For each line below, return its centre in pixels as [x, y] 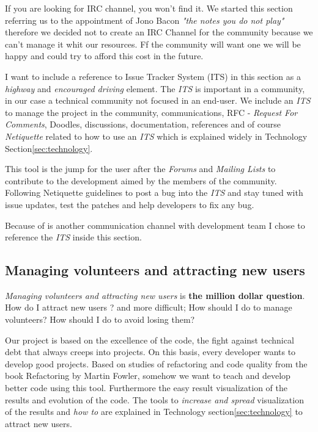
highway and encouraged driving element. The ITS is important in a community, [155, 88]
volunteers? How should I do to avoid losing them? [100, 319]
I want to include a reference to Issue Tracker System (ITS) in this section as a [153, 76]
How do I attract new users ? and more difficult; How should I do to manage [149, 307]
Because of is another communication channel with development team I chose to [155, 225]
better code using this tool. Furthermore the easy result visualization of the [146, 388]
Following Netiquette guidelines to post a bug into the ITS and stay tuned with [154, 193]
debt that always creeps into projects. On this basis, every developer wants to [150, 352]
